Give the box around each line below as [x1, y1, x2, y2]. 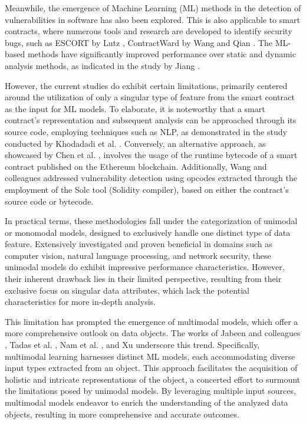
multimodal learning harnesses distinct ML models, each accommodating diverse [5, 350, 295, 362]
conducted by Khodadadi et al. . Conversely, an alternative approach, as [5, 137, 266, 149]
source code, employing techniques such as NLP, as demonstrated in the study [5, 125, 287, 137]
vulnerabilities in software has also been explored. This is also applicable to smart [5, 13, 300, 25]
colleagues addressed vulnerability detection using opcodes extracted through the [5, 172, 298, 184]
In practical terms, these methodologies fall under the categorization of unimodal [5, 215, 298, 227]
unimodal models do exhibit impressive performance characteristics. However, [5, 261, 285, 273]
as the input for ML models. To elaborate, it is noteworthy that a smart [5, 102, 265, 114]
